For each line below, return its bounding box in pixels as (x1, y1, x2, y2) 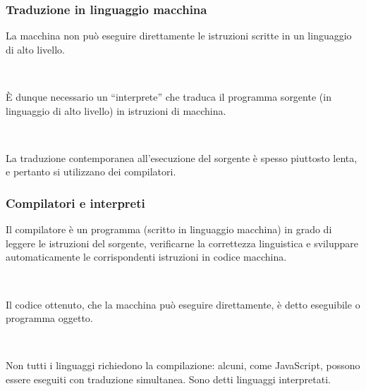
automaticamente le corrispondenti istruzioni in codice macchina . (6, 249, 287, 264)
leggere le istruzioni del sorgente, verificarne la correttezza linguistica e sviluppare (6, 235, 358, 250)
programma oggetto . (6, 311, 93, 325)
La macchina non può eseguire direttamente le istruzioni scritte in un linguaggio (6, 28, 352, 43)
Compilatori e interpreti (6, 194, 145, 211)
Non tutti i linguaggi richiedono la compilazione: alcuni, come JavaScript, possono (6, 358, 360, 373)
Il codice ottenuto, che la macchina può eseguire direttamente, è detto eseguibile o (6, 297, 360, 311)
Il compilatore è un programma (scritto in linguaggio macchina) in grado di (6, 222, 332, 237)
